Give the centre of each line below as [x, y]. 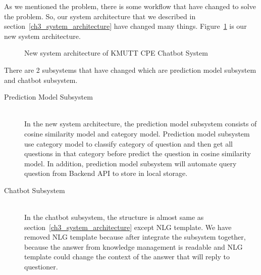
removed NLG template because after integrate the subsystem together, [135, 237]
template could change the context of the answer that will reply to [127, 257]
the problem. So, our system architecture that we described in [100, 16]
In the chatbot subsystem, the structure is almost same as [114, 217]
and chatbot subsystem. [41, 80]
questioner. [41, 267]
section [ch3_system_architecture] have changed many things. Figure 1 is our [125, 26]
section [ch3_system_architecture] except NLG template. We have [128, 227]
